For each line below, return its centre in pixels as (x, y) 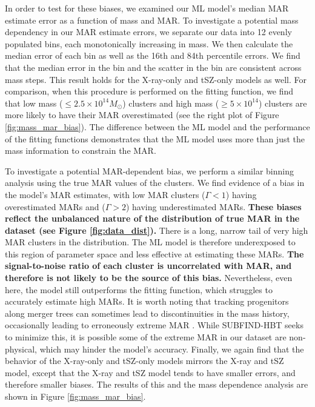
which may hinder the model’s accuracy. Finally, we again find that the (172, 349)
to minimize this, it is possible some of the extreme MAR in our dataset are (146, 337)
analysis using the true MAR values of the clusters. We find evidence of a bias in (155, 183)
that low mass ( (34, 103)
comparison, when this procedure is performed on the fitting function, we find (149, 91)
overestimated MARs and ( (55, 206)
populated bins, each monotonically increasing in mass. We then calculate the (149, 43)
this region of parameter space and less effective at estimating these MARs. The (154, 253)
